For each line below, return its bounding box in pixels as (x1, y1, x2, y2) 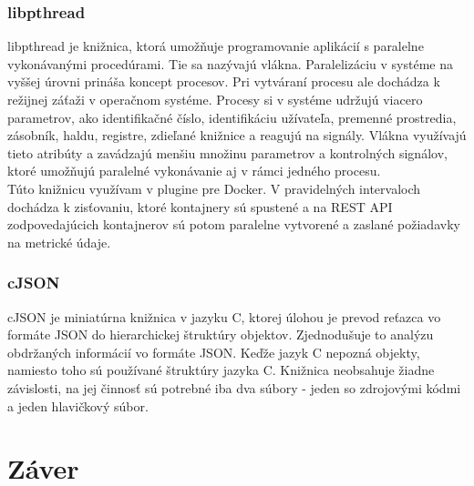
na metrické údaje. (7, 232, 111, 251)
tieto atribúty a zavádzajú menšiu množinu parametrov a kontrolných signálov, (7, 143, 448, 162)
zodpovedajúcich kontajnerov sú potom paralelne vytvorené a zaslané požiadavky (7, 215, 460, 234)
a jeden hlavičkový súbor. (7, 396, 149, 415)
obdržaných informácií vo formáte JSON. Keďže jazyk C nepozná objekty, (7, 342, 420, 361)
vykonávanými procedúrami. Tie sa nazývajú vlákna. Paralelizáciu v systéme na (7, 54, 453, 73)
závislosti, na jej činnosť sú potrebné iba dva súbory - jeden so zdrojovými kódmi (7, 378, 461, 397)
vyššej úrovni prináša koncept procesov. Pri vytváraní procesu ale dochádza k (7, 72, 440, 91)
